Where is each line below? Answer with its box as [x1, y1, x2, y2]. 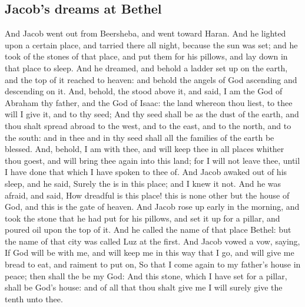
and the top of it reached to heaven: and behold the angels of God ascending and [5, 73, 297, 85]
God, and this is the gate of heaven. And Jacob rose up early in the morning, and [5, 200, 300, 213]
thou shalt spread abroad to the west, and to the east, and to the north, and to [5, 119, 291, 131]
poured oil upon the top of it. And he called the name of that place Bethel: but [5, 223, 291, 236]
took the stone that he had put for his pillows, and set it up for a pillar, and [5, 212, 280, 224]
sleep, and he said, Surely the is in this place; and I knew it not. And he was [5, 177, 281, 189]
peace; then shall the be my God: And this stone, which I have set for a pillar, [5, 269, 287, 282]
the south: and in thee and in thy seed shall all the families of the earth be [5, 131, 274, 143]
